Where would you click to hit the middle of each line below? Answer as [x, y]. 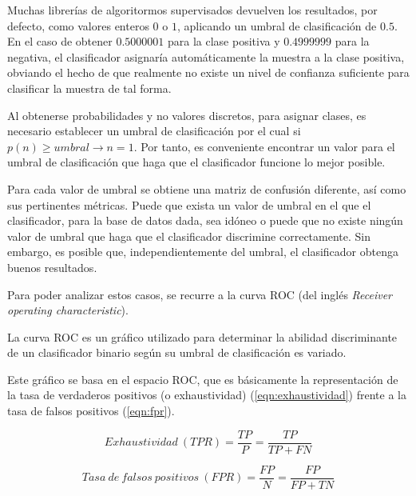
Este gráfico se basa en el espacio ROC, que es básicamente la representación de [203, 379]
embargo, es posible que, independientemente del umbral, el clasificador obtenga [203, 252]
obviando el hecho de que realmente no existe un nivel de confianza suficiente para [208, 72]
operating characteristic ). [68, 310]
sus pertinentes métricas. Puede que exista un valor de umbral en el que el [189, 204]
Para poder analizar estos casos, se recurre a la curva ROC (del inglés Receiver [200, 294]
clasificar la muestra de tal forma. [89, 88]
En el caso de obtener [60, 41]
